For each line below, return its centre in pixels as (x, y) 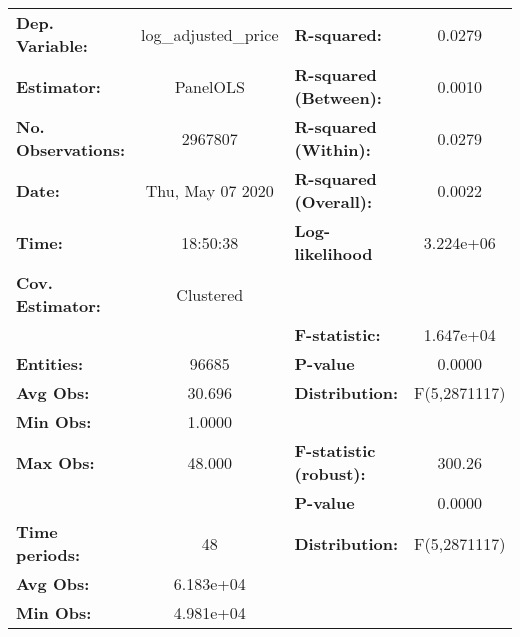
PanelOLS (209, 86)
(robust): (330, 473)
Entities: (50, 363)
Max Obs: (55, 462)
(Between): (338, 97)
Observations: (71, 149)
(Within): (332, 149)
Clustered (210, 294)
